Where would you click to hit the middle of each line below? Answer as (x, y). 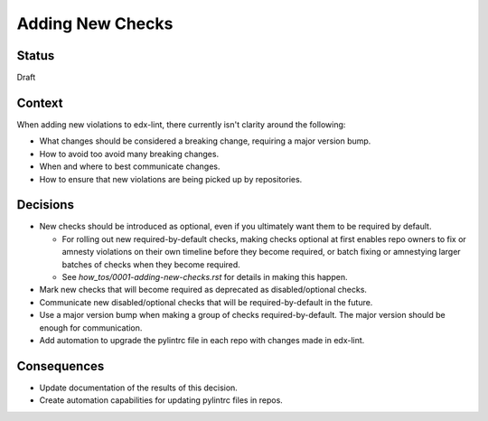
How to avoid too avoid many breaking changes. (129, 154)
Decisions (45, 205)
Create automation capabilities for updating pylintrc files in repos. (161, 400)
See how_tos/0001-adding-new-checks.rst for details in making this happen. (205, 277)
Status (36, 56)
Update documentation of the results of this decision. (139, 388)
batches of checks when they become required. (151, 264)
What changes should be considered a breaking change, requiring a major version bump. (205, 141)
